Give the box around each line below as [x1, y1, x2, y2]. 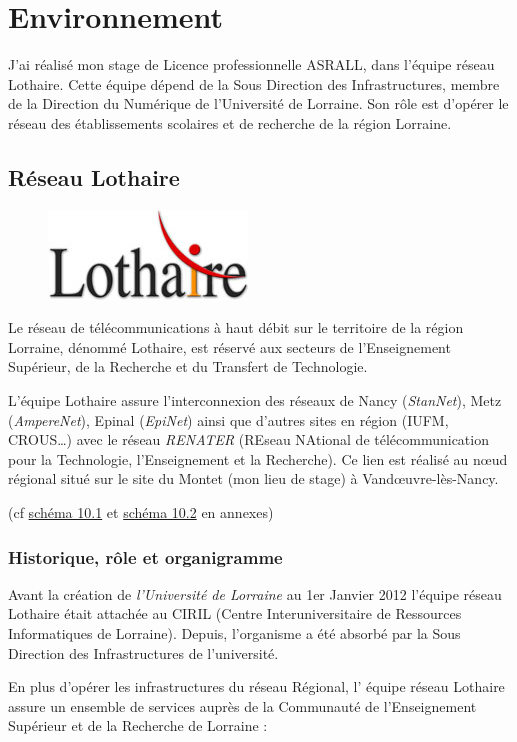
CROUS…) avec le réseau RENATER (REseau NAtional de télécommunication [8, 429, 489, 450]
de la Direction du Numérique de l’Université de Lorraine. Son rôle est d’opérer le [8, 93, 509, 114]
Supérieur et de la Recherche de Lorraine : [8, 715, 268, 736]
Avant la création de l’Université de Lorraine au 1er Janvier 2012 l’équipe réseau [8, 583, 502, 604]
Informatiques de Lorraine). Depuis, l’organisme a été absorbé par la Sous [8, 623, 461, 644]
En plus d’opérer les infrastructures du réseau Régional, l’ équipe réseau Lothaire [8, 676, 505, 697]
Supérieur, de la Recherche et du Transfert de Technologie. [8, 356, 368, 377]
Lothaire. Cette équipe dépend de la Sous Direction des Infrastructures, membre [8, 73, 500, 94]
